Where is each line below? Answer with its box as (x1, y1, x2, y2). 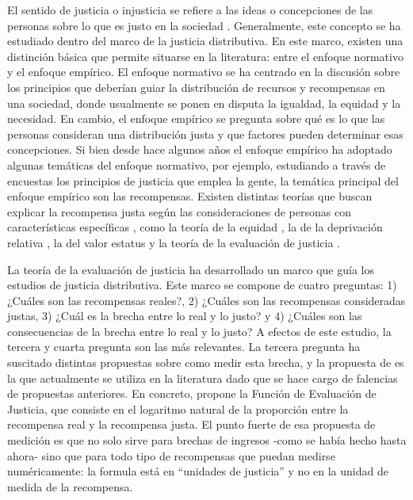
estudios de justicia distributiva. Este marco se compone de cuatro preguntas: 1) (7, 277, 397, 293)
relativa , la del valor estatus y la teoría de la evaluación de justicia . (7, 234, 340, 250)
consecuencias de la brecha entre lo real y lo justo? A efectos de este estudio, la (7, 323, 392, 339)
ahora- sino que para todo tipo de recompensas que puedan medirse (7, 447, 335, 464)
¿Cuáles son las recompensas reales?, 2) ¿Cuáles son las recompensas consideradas (7, 292, 406, 308)
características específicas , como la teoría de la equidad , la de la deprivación (7, 219, 383, 235)
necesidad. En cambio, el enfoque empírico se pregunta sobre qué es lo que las (7, 110, 385, 127)
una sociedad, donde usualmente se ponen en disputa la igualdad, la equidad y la (7, 94, 401, 111)
